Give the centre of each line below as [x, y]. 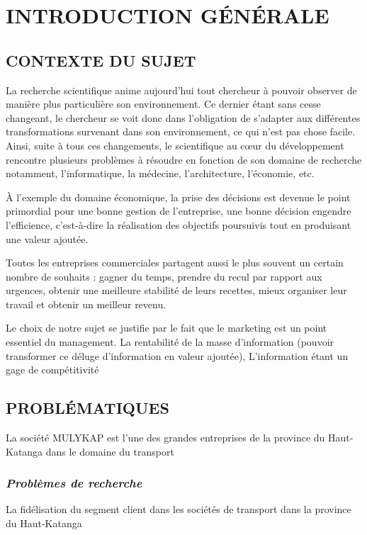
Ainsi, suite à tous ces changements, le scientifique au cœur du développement [175, 145]
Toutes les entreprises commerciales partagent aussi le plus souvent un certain [175, 263]
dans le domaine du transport [110, 451]
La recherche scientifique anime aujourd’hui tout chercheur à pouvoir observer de [181, 90]
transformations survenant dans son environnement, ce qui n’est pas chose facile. [181, 131]
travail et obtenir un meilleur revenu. [86, 304]
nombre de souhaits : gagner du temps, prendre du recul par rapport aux [164, 276]
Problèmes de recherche [74, 483]
